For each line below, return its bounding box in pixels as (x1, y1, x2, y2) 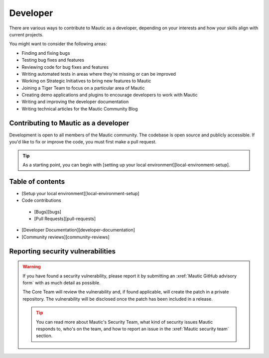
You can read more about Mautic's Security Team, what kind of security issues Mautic (36, 319, 213, 325)
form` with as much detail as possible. (22, 279, 101, 286)
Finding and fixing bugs (21, 50, 70, 56)
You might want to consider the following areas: (9, 41, 107, 47)
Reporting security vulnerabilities (9, 247, 116, 255)
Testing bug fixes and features (21, 57, 85, 63)
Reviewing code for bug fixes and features (21, 64, 109, 70)
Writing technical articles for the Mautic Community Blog (21, 106, 138, 112)
